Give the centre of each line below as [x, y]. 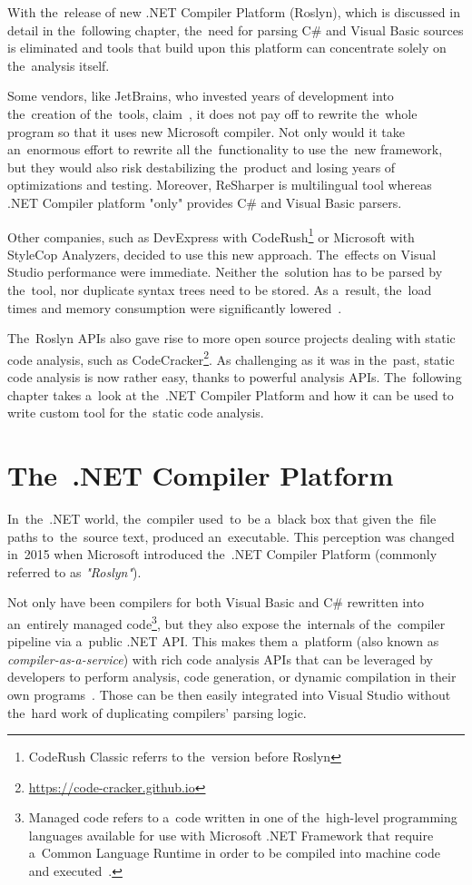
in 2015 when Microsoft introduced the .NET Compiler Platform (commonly [222, 554]
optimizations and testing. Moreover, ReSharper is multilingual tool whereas [220, 185]
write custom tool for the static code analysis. [136, 413]
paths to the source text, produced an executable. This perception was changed [231, 536]
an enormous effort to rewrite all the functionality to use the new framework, [225, 149]
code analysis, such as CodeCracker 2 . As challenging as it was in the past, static [231, 358]
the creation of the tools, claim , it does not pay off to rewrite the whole [212, 113]
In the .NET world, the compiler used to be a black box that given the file [222, 518]
